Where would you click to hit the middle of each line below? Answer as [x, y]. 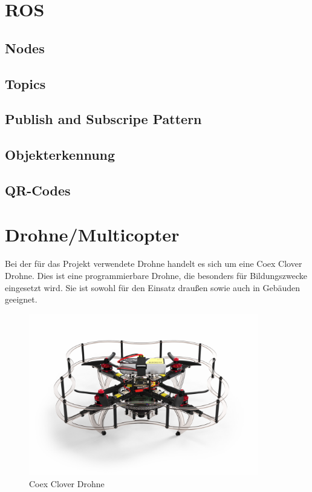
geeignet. [21, 299]
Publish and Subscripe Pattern [103, 119]
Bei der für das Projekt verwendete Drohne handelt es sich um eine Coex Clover [154, 264]
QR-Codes [38, 190]
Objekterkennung [60, 155]
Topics [25, 83]
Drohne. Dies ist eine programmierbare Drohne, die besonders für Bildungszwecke [156, 275]
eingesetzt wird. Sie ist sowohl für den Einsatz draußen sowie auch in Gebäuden [153, 287]
